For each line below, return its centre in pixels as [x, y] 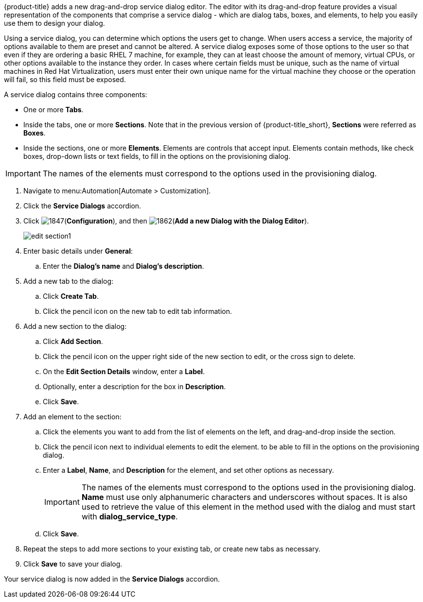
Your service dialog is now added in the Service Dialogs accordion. [112, 579]
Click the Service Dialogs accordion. [82, 206]
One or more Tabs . [53, 110]
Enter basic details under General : [78, 251]
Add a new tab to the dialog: [69, 281]
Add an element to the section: [72, 417]
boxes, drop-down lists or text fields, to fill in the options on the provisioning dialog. [157, 156]
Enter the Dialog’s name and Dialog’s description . [123, 266]
